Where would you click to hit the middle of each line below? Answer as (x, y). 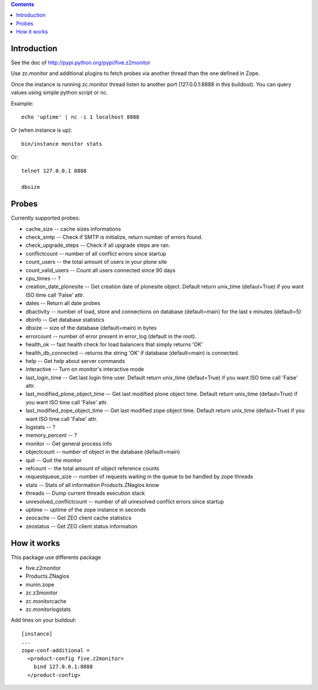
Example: (22, 103)
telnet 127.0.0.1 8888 (54, 171)
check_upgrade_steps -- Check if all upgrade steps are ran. (98, 246)
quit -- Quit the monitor (54, 460)
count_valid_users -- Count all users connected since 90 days (101, 270)
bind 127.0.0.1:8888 (63, 667)
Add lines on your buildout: (44, 620)
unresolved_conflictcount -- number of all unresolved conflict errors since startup (125, 501)
